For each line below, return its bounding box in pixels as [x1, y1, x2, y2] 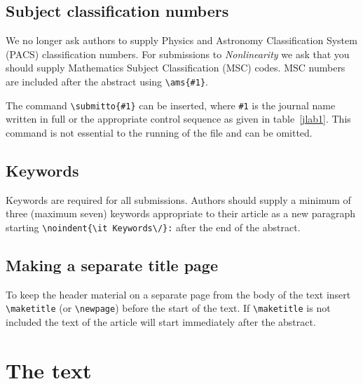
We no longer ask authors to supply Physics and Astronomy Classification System [6, 33, 357, 48]
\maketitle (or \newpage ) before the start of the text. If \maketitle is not [6, 301, 331, 315]
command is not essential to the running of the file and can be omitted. [6, 125, 313, 139]
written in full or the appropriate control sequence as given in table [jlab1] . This [6, 111, 351, 126]
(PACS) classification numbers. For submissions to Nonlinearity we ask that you [6, 46, 350, 61]
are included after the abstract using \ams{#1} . [6, 74, 208, 88]
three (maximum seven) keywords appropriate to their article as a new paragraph [6, 206, 356, 221]
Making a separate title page [6, 254, 218, 275]
